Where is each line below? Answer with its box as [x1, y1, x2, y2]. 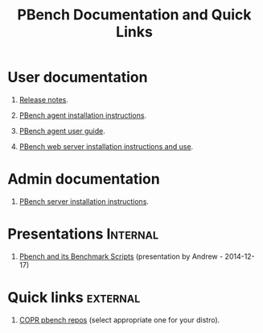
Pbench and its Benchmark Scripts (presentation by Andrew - [18, 252, 224, 261]
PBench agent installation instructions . [18, 110, 146, 120]
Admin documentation [7, 170, 160, 189]
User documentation [7, 69, 148, 86]
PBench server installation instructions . [18, 196, 150, 206]
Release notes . [18, 94, 69, 104]
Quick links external [7, 289, 141, 306]
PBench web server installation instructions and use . [18, 141, 194, 151]
